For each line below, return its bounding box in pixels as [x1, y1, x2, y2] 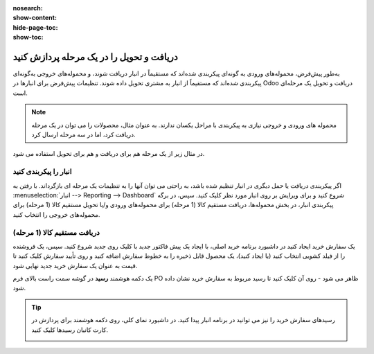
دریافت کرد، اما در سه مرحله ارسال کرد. [31, 130, 136, 139]
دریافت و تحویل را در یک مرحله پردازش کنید [12, 51, 178, 62]
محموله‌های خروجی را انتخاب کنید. [12, 210, 100, 218]
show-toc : [12, 33, 44, 42]
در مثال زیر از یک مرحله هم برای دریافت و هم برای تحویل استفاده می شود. [12, 150, 205, 158]
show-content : [12, 14, 57, 22]
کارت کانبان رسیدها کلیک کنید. [31, 326, 109, 334]
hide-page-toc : [12, 23, 58, 31]
